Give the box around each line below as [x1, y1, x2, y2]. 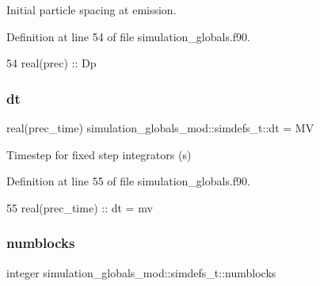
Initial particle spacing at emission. [6, 2, 177, 17]
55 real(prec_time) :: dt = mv [6, 199, 153, 215]
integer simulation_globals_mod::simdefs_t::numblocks [6, 264, 276, 280]
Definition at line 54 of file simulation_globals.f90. [6, 28, 250, 44]
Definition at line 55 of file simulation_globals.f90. [6, 173, 250, 189]
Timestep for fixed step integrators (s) [6, 146, 192, 162]
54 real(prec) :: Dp [6, 55, 97, 71]
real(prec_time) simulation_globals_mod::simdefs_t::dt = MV [6, 120, 314, 135]
